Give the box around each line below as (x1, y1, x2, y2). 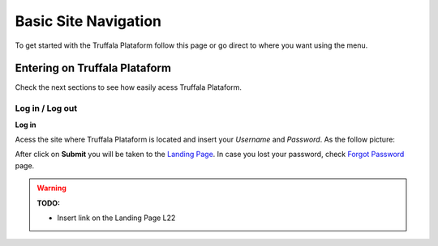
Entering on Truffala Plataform (15, 61, 172, 75)
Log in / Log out (15, 103, 77, 114)
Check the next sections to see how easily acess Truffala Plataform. (15, 83, 243, 92)
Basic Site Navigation (15, 12, 162, 30)
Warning (36, 183, 67, 193)
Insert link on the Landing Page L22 (57, 213, 176, 223)
